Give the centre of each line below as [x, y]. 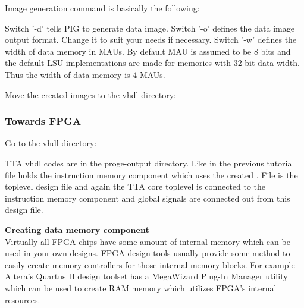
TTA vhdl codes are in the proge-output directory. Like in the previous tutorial [150, 163]
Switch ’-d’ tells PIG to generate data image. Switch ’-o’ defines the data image [150, 28]
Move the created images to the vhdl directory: [90, 94]
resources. [23, 299]
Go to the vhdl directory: [51, 143]
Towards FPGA [43, 121]
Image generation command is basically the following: [102, 8]
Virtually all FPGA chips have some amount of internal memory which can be [148, 241]
